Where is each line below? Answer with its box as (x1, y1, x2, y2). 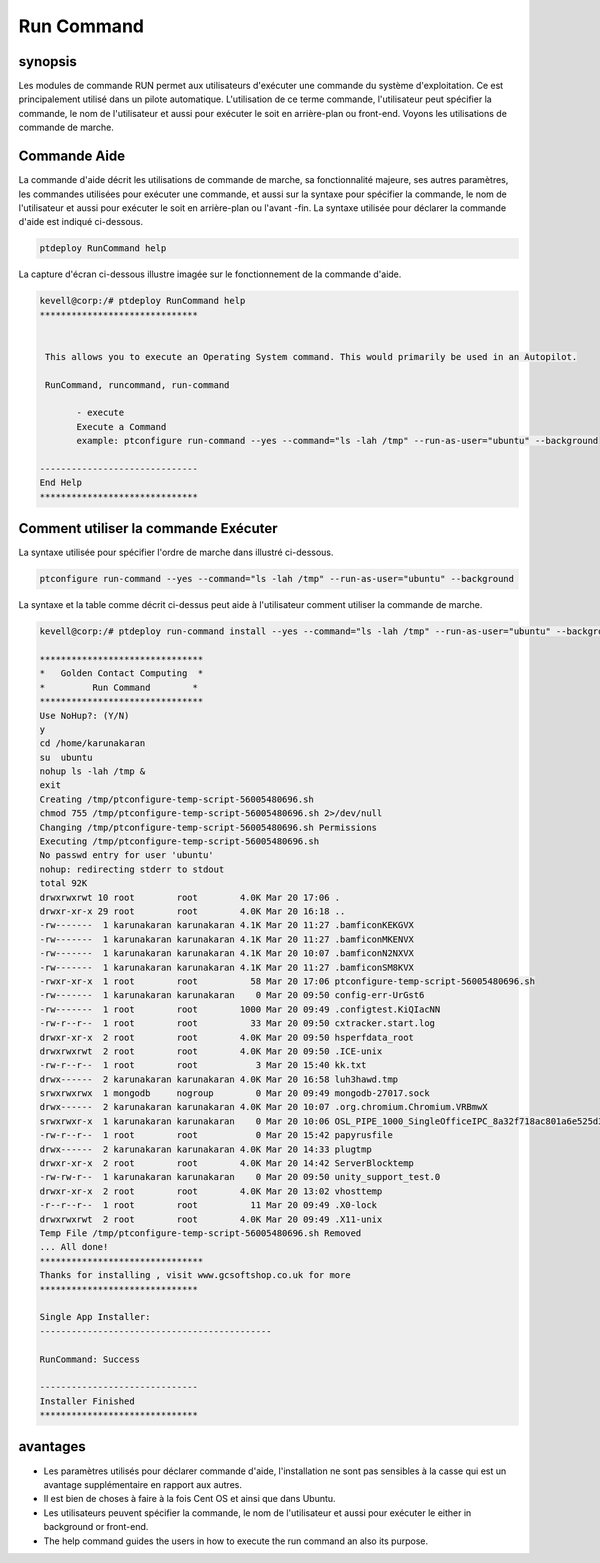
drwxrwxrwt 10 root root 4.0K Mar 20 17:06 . (39, 891, 341, 903)
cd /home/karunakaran (39, 738, 146, 749)
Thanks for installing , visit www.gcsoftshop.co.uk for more (39, 1270, 351, 1281)
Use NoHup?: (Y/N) (39, 710, 130, 721)
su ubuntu (39, 751, 93, 763)
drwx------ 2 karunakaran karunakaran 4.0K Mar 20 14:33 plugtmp (39, 1143, 372, 1155)
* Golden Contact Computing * (39, 668, 204, 679)
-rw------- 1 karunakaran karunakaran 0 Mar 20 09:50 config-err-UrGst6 (39, 990, 425, 1001)
